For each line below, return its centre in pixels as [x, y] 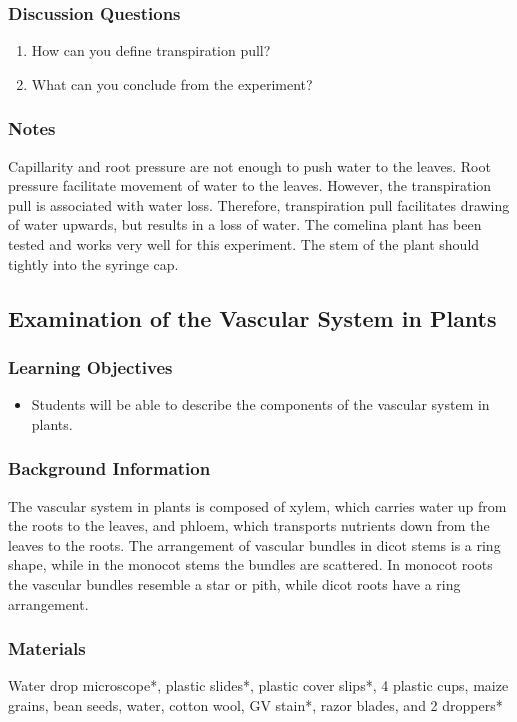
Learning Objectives [90, 366]
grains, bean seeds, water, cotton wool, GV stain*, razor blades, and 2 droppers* [255, 704]
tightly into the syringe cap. [93, 263]
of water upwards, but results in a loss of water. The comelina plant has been [245, 224]
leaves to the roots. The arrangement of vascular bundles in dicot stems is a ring [254, 544]
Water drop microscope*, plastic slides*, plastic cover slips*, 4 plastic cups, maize [258, 685]
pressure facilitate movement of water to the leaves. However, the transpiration [250, 185]
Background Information [109, 468]
